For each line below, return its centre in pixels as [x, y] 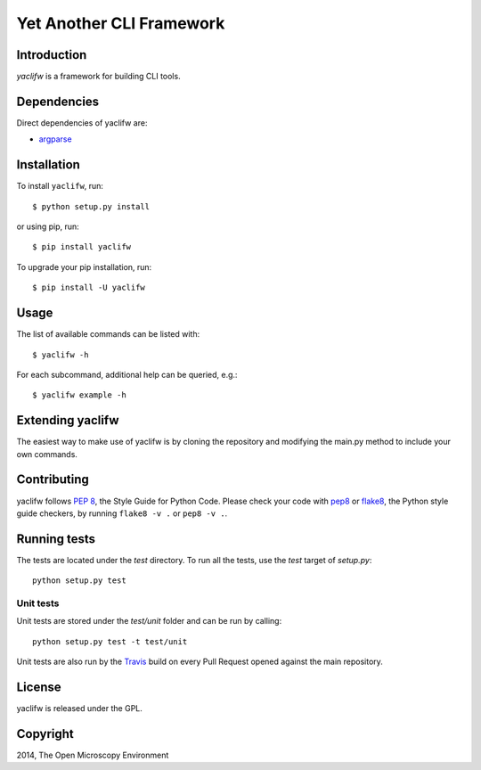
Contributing [53, 480]
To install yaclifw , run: [60, 186]
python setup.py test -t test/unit [110, 641]
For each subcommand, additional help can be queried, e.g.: [127, 374]
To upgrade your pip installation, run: [84, 266]
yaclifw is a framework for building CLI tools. [99, 77]
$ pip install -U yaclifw [89, 288]
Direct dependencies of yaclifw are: [82, 123]
